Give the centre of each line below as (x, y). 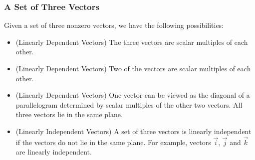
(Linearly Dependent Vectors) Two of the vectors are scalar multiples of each (133, 68)
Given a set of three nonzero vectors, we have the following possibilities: (114, 25)
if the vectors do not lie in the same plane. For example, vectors (113, 142)
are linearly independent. (54, 152)
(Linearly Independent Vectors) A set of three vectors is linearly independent (133, 131)
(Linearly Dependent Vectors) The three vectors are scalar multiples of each (132, 42)
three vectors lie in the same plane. (69, 114)
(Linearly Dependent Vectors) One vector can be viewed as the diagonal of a (133, 95)
